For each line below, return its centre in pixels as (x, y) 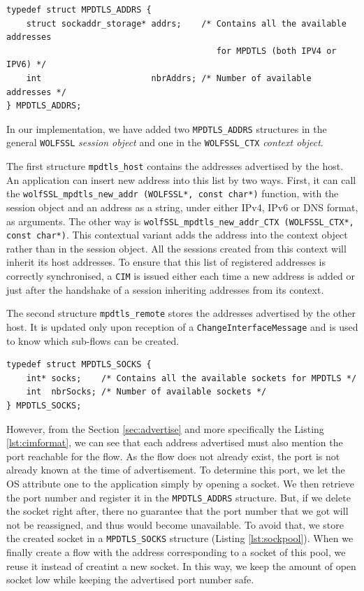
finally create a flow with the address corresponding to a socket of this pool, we (176, 552)
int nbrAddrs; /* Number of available (169, 78)
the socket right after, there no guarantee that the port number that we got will (177, 511)
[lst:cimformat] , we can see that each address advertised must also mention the (175, 442)
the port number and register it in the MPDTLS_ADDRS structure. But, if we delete (179, 497)
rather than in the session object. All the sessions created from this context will (176, 248)
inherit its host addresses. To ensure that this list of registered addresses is (166, 262)
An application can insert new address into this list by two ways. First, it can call (181, 179)
